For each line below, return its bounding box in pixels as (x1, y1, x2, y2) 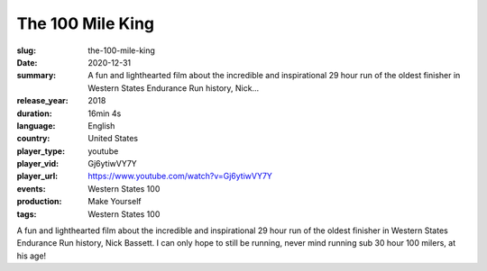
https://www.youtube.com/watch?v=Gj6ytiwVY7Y (87, 171, 272, 182)
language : (16, 120, 56, 131)
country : (16, 133, 51, 144)
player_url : (16, 171, 59, 182)
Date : (16, 57, 38, 68)
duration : (16, 108, 53, 119)
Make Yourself (87, 196, 142, 207)
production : (16, 196, 62, 207)
